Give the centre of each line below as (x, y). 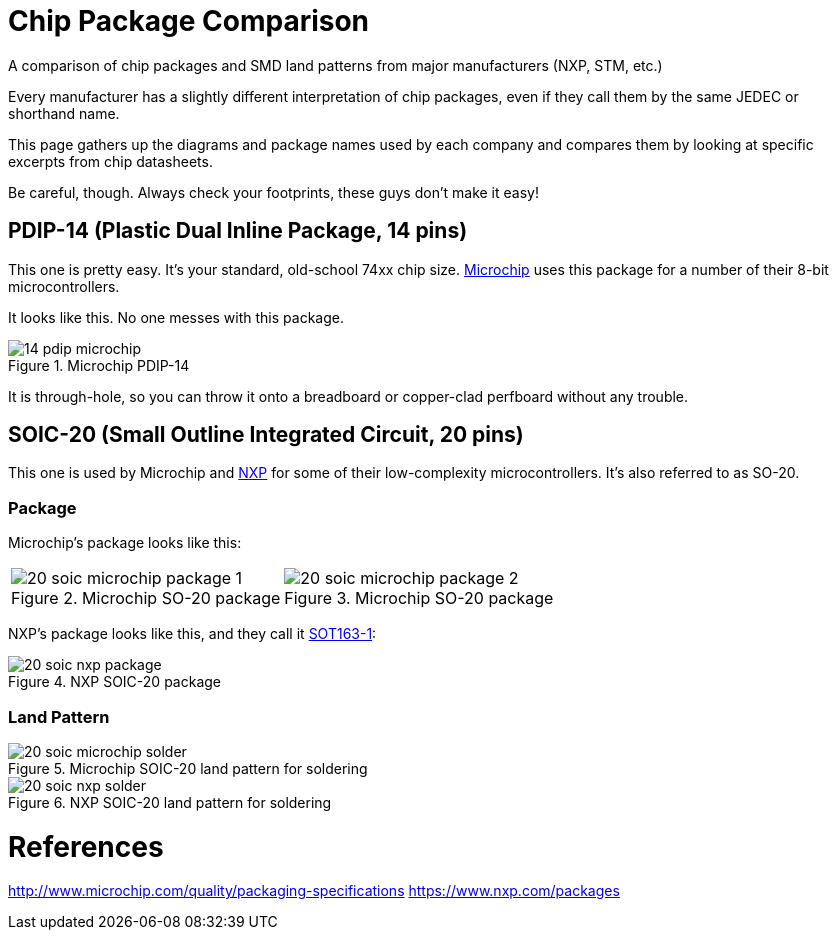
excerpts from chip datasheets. (110, 161)
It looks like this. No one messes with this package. (176, 317)
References (86, 846)
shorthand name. (64, 113)
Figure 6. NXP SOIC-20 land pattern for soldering (170, 802)
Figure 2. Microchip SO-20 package (146, 598)
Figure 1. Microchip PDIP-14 (99, 365)
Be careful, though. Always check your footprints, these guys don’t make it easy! (273, 192)
